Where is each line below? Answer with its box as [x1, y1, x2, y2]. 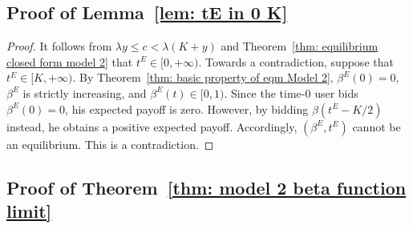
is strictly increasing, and [22, 84, 147, 101]
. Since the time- [224, 84, 306, 101]
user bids [314, 84, 358, 101]
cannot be [352, 118, 401, 135]
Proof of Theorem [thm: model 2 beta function [6, 175, 407, 199]
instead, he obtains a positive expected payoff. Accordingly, [6, 118, 298, 135]
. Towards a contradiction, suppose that [198, 53, 394, 70]
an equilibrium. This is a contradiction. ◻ [6, 135, 214, 152]
